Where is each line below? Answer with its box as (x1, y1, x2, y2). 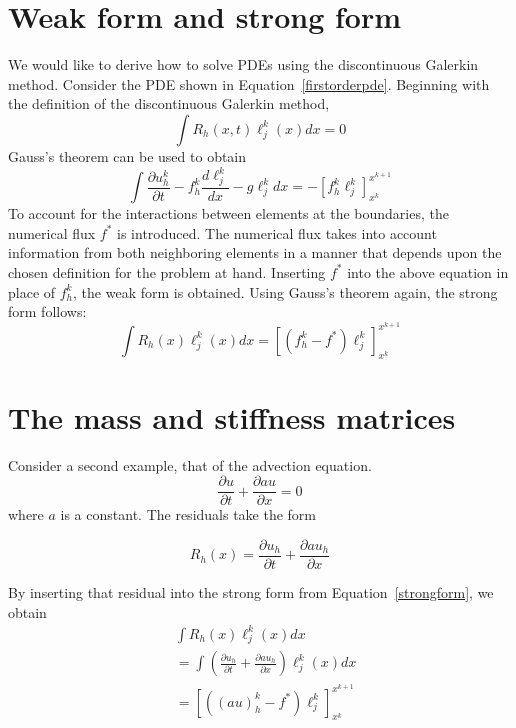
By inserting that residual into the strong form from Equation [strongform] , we (8, 582, 494, 603)
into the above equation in (347, 261, 509, 282)
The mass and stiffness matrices (8, 396, 456, 437)
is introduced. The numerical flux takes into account (117, 222, 437, 243)
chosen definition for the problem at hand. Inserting (8, 261, 326, 282)
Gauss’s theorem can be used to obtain (8, 145, 247, 166)
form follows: (8, 301, 87, 322)
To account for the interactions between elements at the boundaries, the (8, 203, 449, 224)
